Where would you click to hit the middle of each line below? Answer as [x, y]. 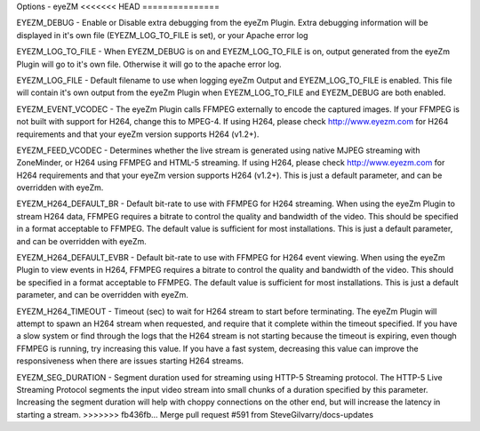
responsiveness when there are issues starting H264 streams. [130, 361]
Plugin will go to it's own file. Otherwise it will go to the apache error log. [149, 64]
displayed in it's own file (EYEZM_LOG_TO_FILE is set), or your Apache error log [162, 35]
